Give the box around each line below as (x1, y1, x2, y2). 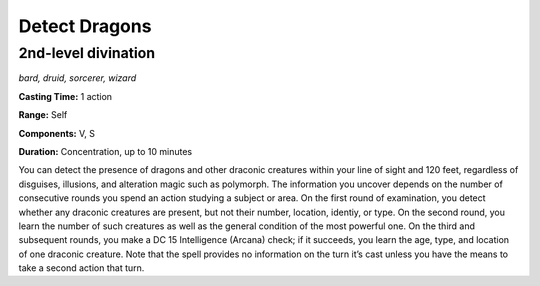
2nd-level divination (18, 44, 155, 62)
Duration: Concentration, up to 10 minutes (18, 145, 193, 157)
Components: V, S (18, 127, 95, 139)
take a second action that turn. (18, 262, 145, 274)
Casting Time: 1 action (18, 90, 113, 102)
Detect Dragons (18, 15, 152, 37)
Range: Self (18, 109, 68, 121)
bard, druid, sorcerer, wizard (18, 72, 137, 84)
